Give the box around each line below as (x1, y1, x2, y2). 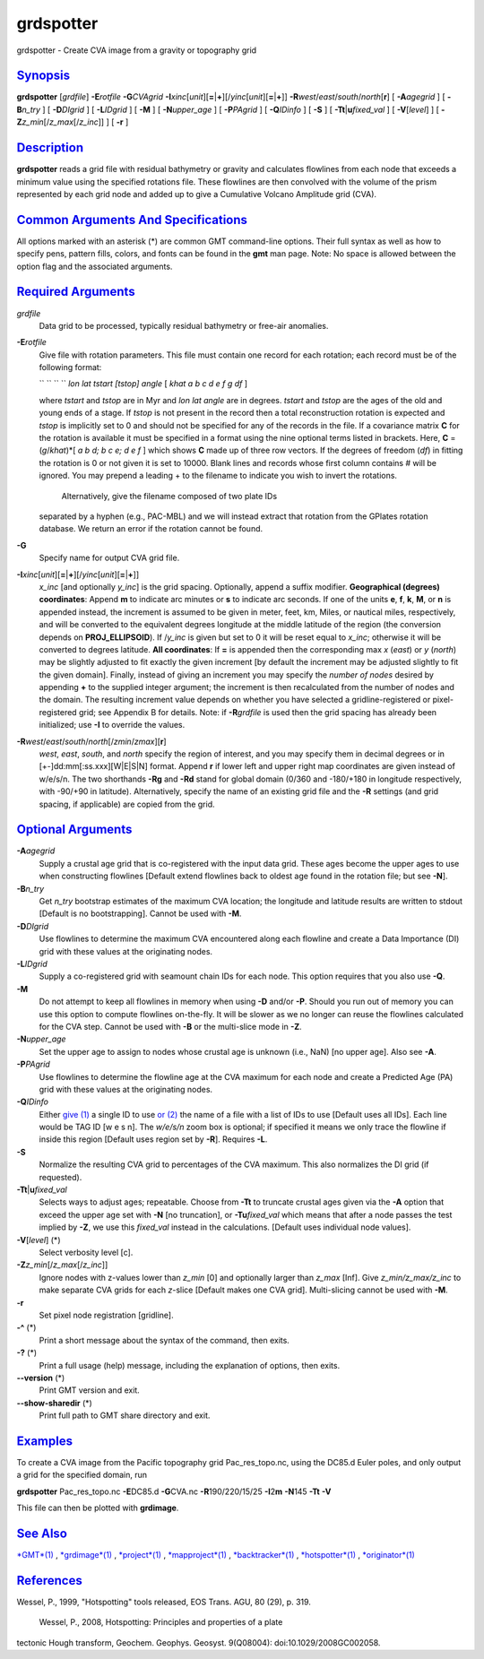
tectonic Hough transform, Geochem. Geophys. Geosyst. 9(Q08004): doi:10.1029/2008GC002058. (16, 1637, 381, 1648)
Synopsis (16, 68, 71, 83)
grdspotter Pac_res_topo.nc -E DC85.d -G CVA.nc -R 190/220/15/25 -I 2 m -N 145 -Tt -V (16, 1486, 332, 1497)
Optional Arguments (16, 822, 133, 837)
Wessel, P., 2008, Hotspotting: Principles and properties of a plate (39, 1617, 283, 1628)
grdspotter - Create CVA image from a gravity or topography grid (16, 45, 257, 56)
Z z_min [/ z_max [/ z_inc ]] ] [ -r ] (16, 117, 129, 127)
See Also (16, 1525, 67, 1541)
